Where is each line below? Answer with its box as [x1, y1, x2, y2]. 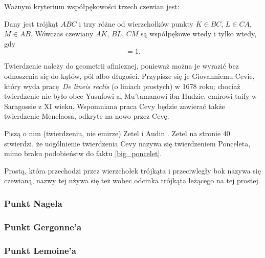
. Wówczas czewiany [30, 28, 94, 39]
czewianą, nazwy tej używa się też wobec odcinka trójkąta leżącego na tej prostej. [4, 175, 260, 186]
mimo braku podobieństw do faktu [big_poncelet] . [4, 148, 162, 159]
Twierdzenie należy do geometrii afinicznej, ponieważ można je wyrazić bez [4, 60, 239, 71]
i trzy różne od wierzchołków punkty [79, 18, 193, 29]
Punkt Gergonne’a [4, 220, 82, 233]
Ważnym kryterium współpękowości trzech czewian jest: [4, 1, 180, 11]
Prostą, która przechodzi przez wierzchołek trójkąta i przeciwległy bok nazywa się [4, 165, 261, 176]
